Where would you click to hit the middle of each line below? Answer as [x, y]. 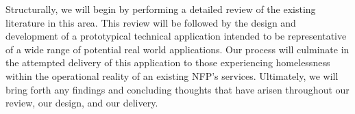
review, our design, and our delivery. [82, 103]
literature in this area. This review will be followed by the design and [151, 22]
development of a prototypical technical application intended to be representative [176, 36]
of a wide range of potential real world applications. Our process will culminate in [177, 49]
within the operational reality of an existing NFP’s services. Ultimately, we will [172, 75]
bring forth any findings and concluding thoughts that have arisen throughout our [177, 89]
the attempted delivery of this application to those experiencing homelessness [168, 62]
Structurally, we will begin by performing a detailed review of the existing [161, 9]
